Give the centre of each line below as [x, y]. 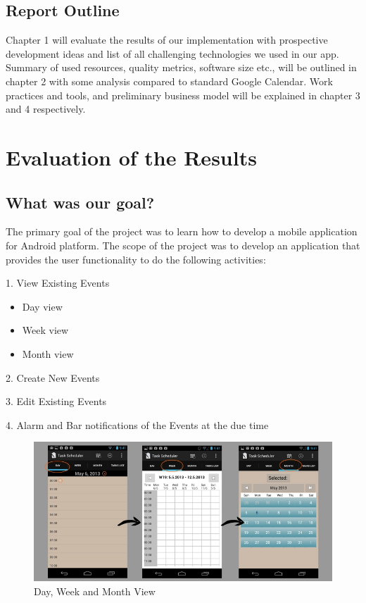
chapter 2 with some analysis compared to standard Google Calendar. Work [169, 81]
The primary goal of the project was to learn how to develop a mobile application [182, 231]
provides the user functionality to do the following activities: [136, 259]
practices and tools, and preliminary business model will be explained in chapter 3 [183, 95]
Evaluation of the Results [131, 157]
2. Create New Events [53, 377]
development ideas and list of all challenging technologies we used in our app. [172, 53]
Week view [45, 330]
